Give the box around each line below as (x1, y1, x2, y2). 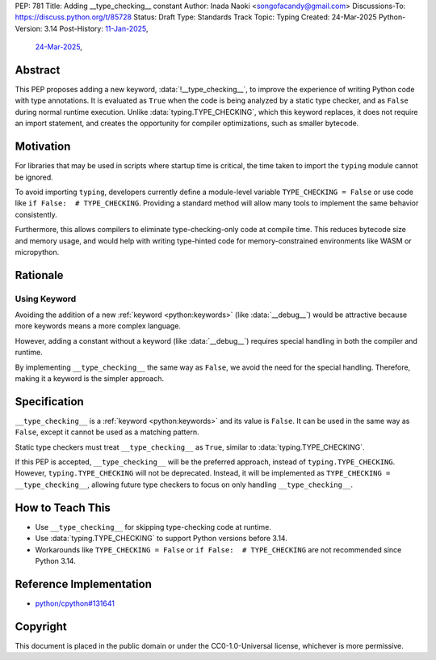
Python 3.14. (35, 556, 76, 565)
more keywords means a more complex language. (15, 321, 182, 331)
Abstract (15, 63, 61, 77)
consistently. (15, 209, 58, 219)
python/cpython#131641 (35, 599, 115, 608)
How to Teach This (15, 501, 111, 514)
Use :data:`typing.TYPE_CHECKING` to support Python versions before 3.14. (35, 534, 288, 544)
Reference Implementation (15, 577, 153, 590)
